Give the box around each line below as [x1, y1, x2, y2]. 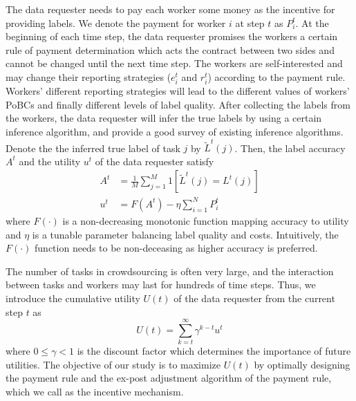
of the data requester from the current [174, 290, 335, 305]
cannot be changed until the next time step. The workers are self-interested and [6, 56, 343, 71]
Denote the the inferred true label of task [6, 140, 180, 155]
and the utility [19, 153, 81, 168]
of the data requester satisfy [95, 153, 214, 168]
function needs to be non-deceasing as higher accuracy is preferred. [35, 241, 318, 255]
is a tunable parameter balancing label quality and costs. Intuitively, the [32, 227, 339, 241]
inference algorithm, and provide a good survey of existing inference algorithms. [6, 124, 344, 138]
